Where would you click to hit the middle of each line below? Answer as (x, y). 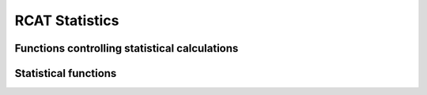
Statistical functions (66, 73)
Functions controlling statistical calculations (127, 48)
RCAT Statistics (67, 20)
